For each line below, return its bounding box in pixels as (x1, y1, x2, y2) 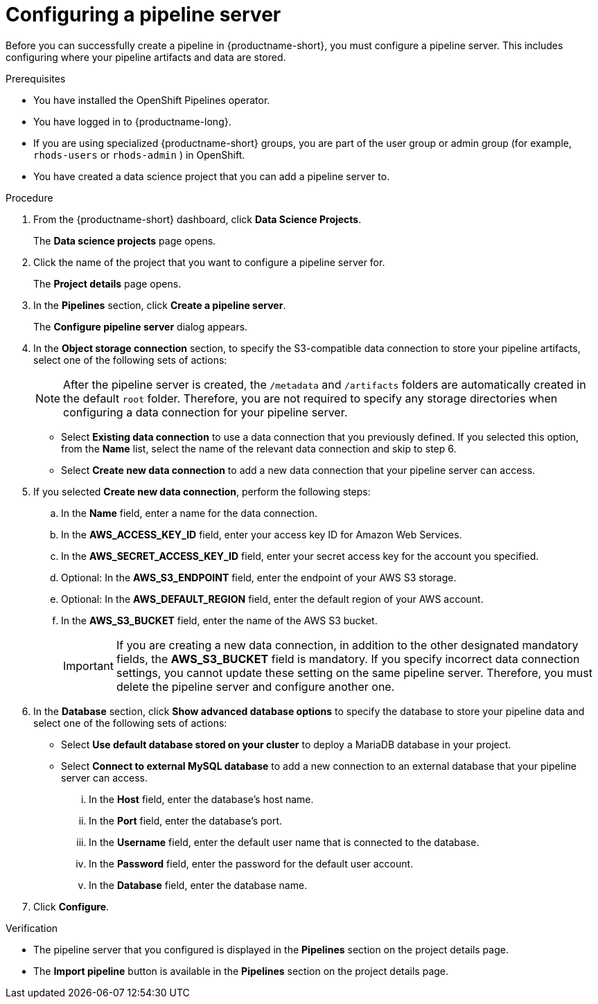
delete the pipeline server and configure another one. (116, 679, 395, 694)
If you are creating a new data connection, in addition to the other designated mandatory (116, 637, 579, 652)
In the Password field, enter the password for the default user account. (89, 857, 414, 870)
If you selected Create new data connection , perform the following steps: (33, 485, 371, 497)
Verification (6, 922, 58, 934)
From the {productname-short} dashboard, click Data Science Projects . (33, 213, 362, 225)
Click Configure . (33, 900, 109, 913)
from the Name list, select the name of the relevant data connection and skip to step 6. (61, 442, 457, 455)
